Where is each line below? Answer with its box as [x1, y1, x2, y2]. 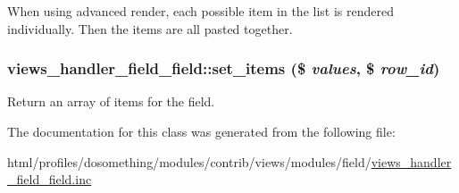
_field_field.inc [7, 170, 92, 189]
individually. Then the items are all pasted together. [7, 19, 293, 38]
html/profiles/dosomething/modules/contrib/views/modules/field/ [7, 152, 371, 171]
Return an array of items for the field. [7, 92, 215, 111]
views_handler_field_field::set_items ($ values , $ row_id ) [7, 57, 440, 80]
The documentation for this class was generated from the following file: [7, 122, 396, 140]
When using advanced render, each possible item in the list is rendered [7, 2, 394, 20]
